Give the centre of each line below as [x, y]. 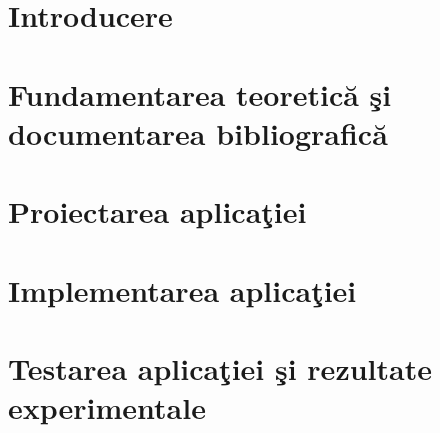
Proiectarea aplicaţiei [157, 211]
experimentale [107, 407]
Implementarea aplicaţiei [182, 289]
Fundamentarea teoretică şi [200, 93]
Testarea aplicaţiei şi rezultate [220, 367]
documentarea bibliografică [198, 132]
